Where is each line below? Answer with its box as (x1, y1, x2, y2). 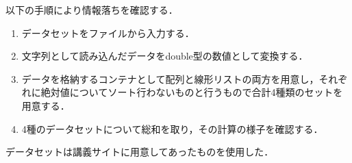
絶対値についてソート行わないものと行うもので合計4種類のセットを (40, 85, 343, 99)
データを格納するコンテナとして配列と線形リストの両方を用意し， (21, 71, 319, 86)
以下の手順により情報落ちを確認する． (5, 3, 178, 16)
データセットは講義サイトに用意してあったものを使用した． (5, 145, 274, 159)
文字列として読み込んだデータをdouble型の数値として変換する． (21, 49, 308, 63)
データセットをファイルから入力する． (21, 25, 194, 40)
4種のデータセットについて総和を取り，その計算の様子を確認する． (21, 121, 323, 136)
